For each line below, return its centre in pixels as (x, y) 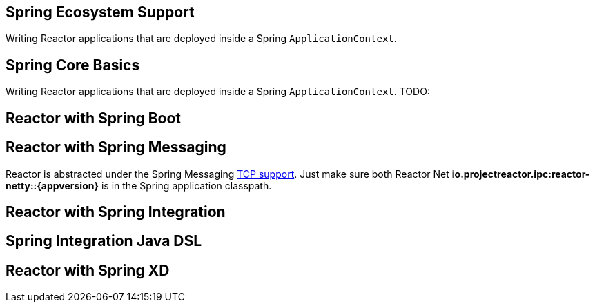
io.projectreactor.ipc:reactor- (521, 174)
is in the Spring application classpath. (186, 185)
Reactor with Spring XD (88, 270)
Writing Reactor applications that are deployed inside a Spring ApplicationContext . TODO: (218, 92)
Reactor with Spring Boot (93, 118)
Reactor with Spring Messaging (116, 147)
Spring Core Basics (73, 65)
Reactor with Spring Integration (116, 212)
